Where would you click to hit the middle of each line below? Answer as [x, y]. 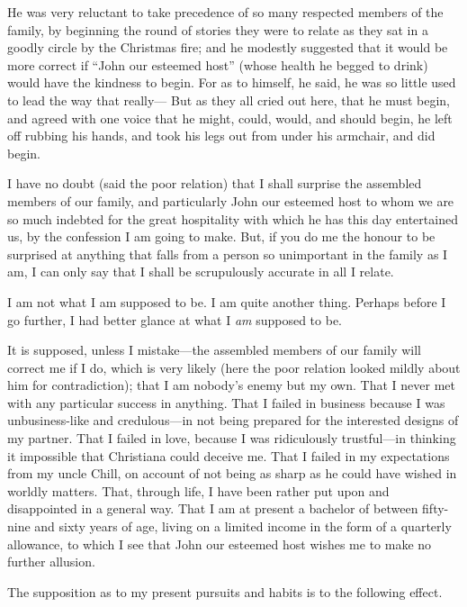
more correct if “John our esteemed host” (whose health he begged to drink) [218, 64]
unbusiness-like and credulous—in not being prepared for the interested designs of [233, 420]
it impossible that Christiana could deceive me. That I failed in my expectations [229, 455]
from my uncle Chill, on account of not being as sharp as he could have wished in [232, 473]
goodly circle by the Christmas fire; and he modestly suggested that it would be [228, 47]
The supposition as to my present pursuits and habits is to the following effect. [225, 591]
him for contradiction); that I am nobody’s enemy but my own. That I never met [231, 385]
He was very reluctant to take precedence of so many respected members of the [225, 12]
